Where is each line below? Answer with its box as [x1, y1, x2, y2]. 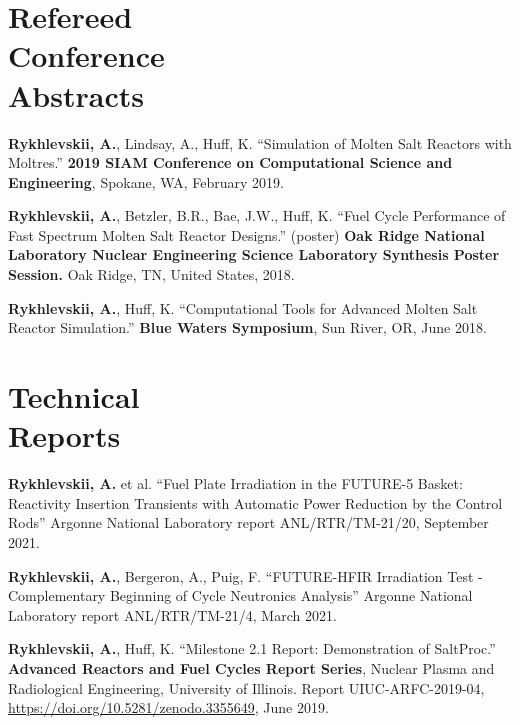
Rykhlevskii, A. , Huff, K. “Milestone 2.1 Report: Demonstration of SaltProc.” [8, 638, 496, 659]
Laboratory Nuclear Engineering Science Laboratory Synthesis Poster [8, 244, 500, 265]
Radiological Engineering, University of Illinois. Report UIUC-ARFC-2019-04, [8, 677, 485, 698]
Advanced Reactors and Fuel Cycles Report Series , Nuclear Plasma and [8, 657, 495, 678]
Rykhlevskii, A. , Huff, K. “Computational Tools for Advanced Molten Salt [8, 297, 478, 318]
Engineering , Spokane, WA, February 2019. [8, 171, 284, 192]
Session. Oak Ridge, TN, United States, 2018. [8, 264, 295, 285]
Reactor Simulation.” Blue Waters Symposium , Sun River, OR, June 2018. [8, 317, 487, 338]
